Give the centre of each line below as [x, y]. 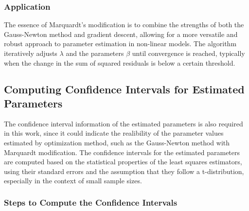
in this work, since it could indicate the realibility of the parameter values [114, 133]
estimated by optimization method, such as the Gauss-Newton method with [117, 142]
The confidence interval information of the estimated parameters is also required [124, 123]
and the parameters [95, 53]
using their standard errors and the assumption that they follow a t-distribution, [124, 171]
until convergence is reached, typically [188, 53]
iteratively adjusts [31, 53]
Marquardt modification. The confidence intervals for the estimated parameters [122, 152]
